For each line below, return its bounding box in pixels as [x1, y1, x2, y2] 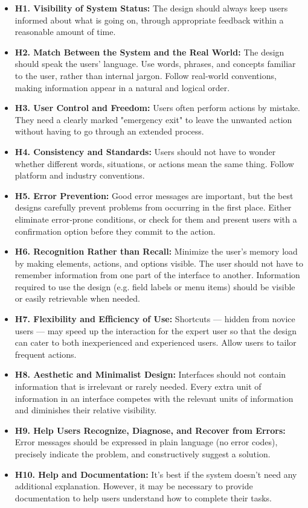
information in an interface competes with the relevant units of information [14, 392, 294, 404]
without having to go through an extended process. [14, 125, 204, 138]
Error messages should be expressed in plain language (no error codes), [14, 436, 278, 448]
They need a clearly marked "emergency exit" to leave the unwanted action [14, 113, 292, 125]
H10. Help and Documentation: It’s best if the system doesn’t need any [14, 468, 297, 480]
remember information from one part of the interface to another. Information [14, 268, 300, 281]
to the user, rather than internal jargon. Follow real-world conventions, [14, 69, 277, 81]
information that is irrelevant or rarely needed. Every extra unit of [14, 380, 261, 393]
